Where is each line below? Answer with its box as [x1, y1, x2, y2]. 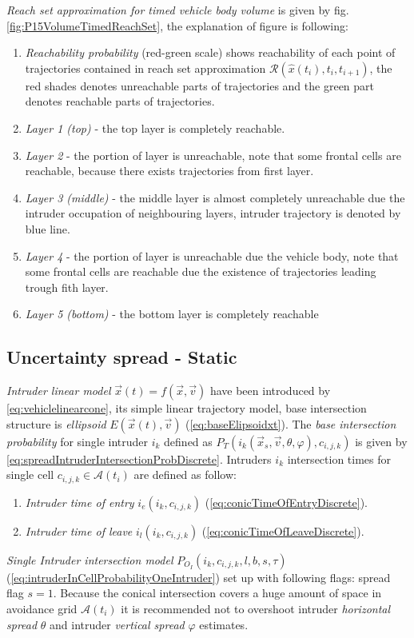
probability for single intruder [6, 433, 149, 449]
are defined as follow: [133, 466, 237, 483]
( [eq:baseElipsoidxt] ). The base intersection [185, 415, 396, 432]
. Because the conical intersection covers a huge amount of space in [53, 584, 382, 601]
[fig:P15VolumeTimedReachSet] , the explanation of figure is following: [6, 17, 348, 34]
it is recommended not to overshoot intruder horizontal [121, 600, 391, 616]
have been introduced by [209, 382, 331, 399]
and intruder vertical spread [50, 616, 185, 632]
